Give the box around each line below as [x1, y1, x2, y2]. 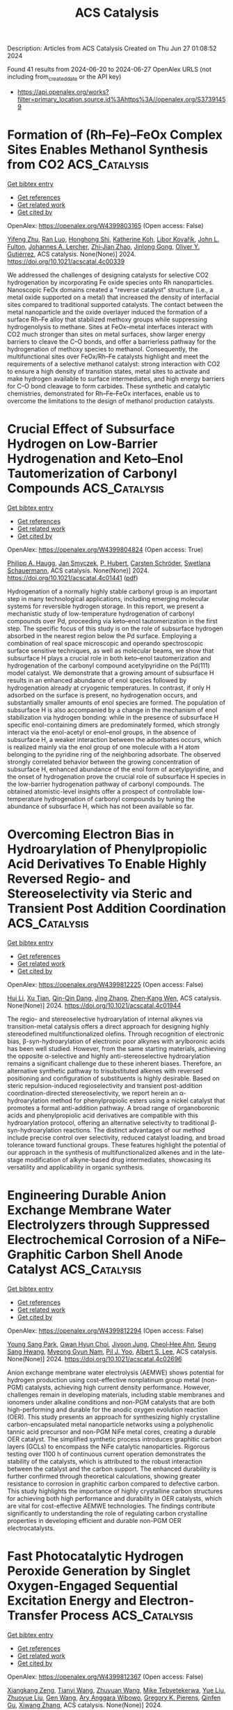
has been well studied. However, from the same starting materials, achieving [7, 1044, 226, 1052]
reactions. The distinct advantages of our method [63, 1126, 205, 1134]
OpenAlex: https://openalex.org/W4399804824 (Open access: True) [7, 545, 204, 554]
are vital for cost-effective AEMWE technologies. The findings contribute [7, 1501, 216, 1510]
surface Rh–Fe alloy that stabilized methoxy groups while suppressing [7, 315, 207, 324]
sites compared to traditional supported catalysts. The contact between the [7, 300, 224, 308]
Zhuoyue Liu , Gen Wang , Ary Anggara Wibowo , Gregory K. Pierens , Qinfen [7, 1693, 221, 1702]
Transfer [7, 1607, 58, 1623]
